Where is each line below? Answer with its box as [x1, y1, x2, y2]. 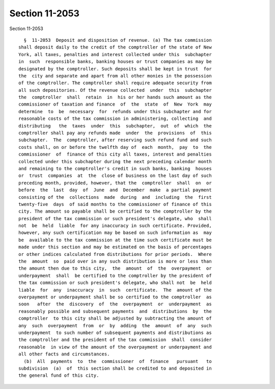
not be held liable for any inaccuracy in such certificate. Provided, [18, 223, 212, 229]
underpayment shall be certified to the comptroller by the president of [18, 273, 212, 278]
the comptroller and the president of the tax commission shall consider [18, 337, 212, 343]
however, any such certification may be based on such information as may [18, 230, 212, 236]
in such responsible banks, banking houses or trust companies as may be [18, 59, 212, 65]
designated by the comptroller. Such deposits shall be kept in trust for [18, 66, 212, 71]
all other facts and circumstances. [18, 351, 110, 357]
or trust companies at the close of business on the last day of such [18, 173, 212, 178]
